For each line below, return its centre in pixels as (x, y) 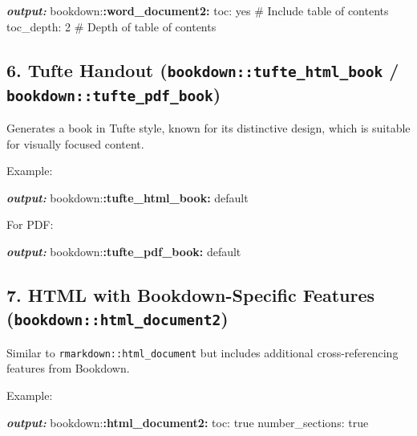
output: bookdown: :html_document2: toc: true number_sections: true (188, 422)
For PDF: (30, 224)
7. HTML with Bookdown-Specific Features (191, 294)
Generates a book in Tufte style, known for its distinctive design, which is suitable (208, 127)
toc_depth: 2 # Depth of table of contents (111, 26)
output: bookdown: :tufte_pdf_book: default (124, 251)
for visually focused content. (75, 143)
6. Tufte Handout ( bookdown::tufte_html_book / (203, 69)
